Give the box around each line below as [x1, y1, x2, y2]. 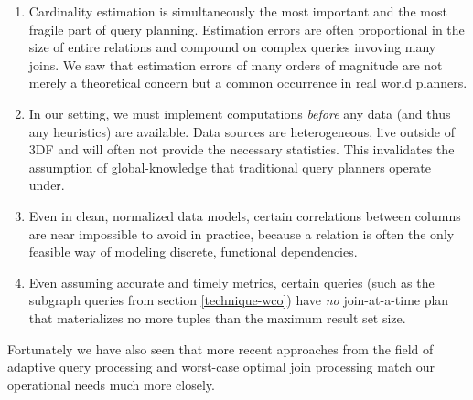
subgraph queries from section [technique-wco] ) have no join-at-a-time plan [28, 290, 449, 310]
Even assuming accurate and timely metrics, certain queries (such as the [28, 272, 435, 291]
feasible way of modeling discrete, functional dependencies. [28, 242, 358, 261]
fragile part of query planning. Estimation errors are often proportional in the [28, 19, 465, 38]
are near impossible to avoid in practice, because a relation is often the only [28, 224, 455, 243]
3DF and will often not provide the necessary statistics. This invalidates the [28, 140, 455, 159]
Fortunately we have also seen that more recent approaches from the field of [7, 339, 434, 358]
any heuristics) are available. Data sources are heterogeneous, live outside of [28, 121, 455, 141]
